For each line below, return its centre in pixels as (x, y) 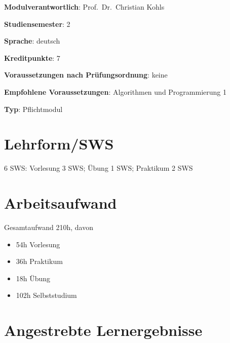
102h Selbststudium (46, 295)
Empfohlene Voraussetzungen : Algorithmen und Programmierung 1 (115, 91)
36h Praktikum (39, 261)
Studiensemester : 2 (37, 24)
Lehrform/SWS (59, 144)
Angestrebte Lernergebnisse (103, 330)
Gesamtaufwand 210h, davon (49, 227)
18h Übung (33, 278)
